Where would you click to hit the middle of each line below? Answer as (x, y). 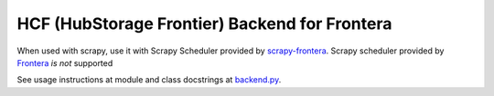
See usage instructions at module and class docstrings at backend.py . (149, 80)
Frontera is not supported (65, 62)
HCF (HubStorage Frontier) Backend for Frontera (204, 24)
